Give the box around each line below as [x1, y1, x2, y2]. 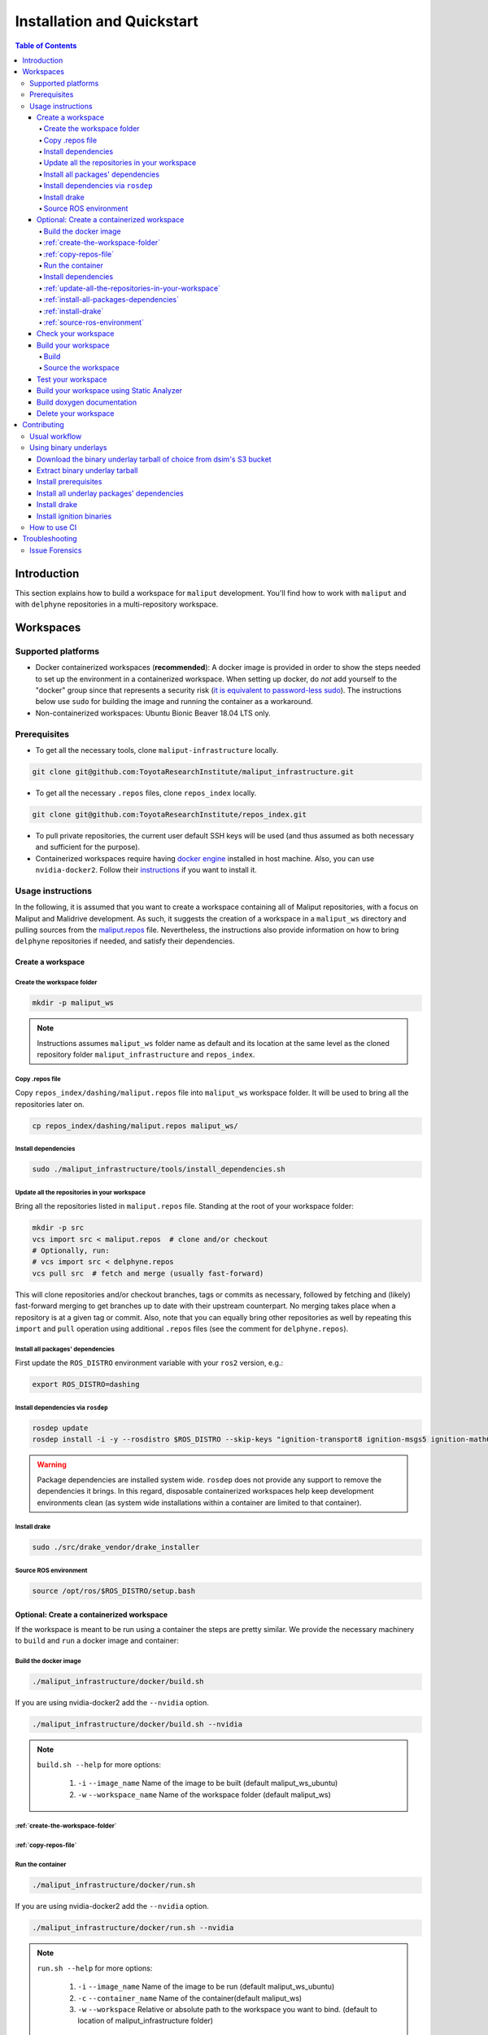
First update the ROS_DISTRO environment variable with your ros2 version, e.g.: [15, 1358, 284, 1368]
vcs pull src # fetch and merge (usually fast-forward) [32, 1268, 264, 1278]
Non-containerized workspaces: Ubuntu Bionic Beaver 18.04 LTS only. [35, 708, 272, 718]
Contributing [22, 420, 64, 430]
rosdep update [32, 1423, 89, 1433]
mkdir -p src [32, 1223, 85, 1232]
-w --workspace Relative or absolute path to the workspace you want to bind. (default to [77, 2004, 377, 2014]
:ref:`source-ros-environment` [43, 317, 144, 327]
